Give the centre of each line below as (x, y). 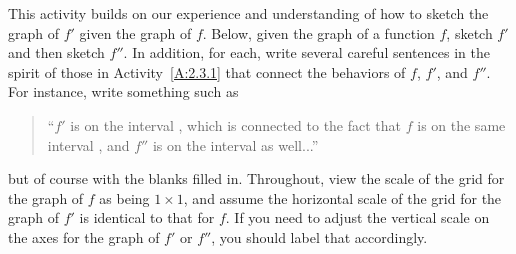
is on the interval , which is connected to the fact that (236, 124)
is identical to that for (147, 217)
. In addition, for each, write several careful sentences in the (306, 52)
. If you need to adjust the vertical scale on (357, 217)
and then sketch (56, 52)
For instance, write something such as (123, 91)
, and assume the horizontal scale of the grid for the (342, 197)
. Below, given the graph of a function (318, 32)
